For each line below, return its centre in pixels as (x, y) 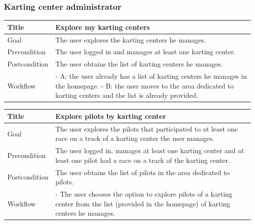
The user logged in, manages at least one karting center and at (150, 150)
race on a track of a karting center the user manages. (135, 138)
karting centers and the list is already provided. (127, 95)
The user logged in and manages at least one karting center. (145, 52)
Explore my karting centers (102, 27)
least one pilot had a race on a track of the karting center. (142, 160)
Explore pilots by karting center (111, 116)
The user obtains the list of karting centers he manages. (139, 64)
